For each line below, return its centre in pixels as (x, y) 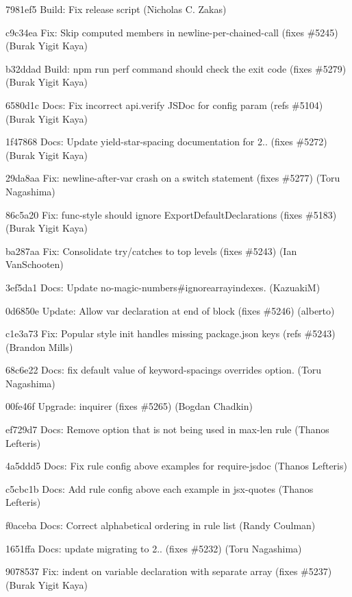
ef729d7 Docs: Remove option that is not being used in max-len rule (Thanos (167, 429)
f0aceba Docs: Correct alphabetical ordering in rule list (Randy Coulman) (161, 525)
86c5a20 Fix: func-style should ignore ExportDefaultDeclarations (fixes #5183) (171, 214)
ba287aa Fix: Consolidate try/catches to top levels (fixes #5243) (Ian (151, 251)
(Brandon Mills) (39, 346)
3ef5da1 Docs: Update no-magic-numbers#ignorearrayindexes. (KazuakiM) (163, 287)
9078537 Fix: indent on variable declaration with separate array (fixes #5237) (169, 571)
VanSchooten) (35, 264)
